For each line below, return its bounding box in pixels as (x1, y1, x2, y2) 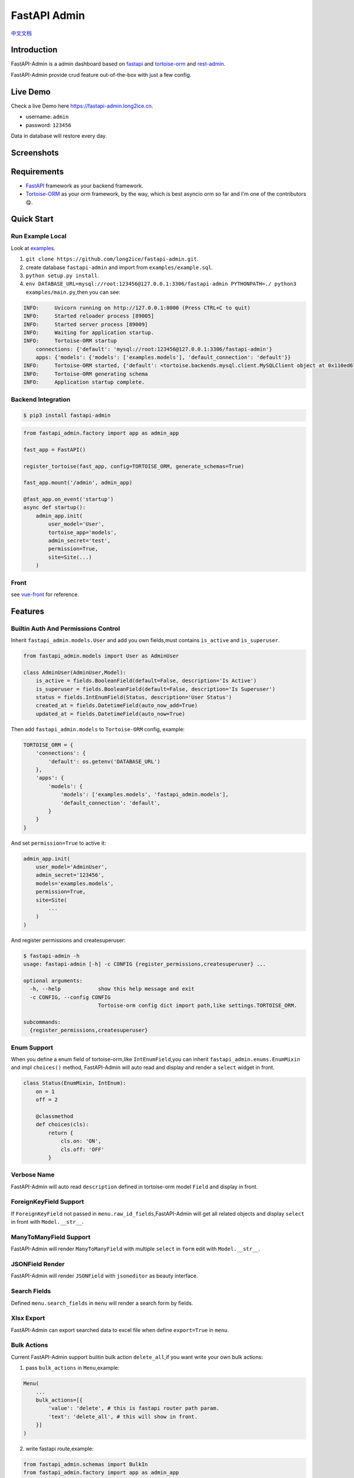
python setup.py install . (25, 272, 99, 279)
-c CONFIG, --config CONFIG (29, 994, 111, 1000)
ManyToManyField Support (11, 1233, 91, 1241)
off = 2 (35, 1097, 58, 1103)
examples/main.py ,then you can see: (25, 289, 121, 296)
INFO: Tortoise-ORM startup (23, 338, 117, 344)
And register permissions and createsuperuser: (11, 936, 126, 944)
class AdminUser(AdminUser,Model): (23, 669, 126, 676)
